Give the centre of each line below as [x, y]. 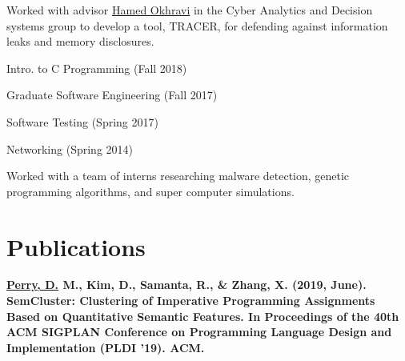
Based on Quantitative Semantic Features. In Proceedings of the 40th [203, 316]
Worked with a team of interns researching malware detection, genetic [178, 176]
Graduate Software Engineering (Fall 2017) [112, 95]
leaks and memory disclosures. [80, 41]
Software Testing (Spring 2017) [82, 121]
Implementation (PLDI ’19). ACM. [106, 347]
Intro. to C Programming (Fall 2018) [97, 68]
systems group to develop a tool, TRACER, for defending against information [197, 25]
